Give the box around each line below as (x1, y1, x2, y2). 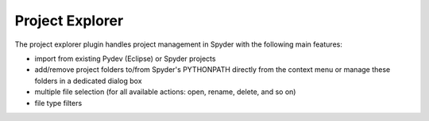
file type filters (34, 98, 83, 108)
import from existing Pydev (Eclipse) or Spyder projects (34, 54, 216, 63)
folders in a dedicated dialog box (34, 76, 142, 85)
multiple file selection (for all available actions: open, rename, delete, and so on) (34, 87, 296, 96)
